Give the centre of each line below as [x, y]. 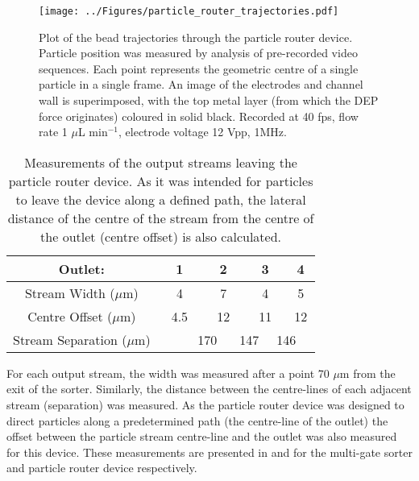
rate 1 [53, 132]
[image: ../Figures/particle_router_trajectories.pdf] [189, 11]
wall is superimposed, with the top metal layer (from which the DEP [209, 100]
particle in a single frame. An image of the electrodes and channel [201, 84]
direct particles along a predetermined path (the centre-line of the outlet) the [197, 420]
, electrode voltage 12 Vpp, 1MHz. [203, 132]
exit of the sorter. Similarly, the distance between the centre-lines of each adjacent [209, 389]
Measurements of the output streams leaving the [161, 162]
